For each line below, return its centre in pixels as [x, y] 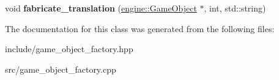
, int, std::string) [235, 8]
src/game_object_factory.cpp [61, 69]
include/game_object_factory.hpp [69, 49]
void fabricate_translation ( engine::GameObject [101, 8]
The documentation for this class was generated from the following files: [140, 28]
